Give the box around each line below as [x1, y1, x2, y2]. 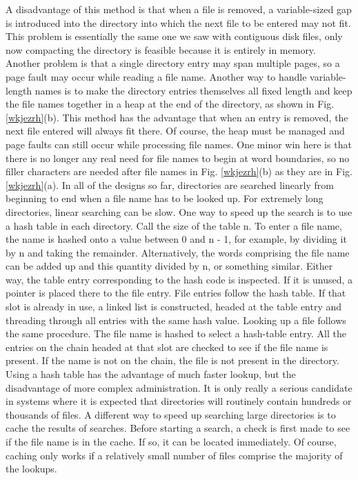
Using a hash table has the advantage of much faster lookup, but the [6, 367, 296, 381]
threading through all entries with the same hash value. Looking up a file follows [6, 312, 346, 327]
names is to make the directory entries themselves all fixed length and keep [34, 83, 352, 97]
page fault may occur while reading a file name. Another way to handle [6, 69, 307, 83]
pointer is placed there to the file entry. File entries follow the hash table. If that [6, 286, 346, 300]
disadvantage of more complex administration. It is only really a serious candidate [6, 380, 352, 394]
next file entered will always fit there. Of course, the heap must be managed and [6, 123, 345, 138]
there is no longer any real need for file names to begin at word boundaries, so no [6, 150, 350, 165]
